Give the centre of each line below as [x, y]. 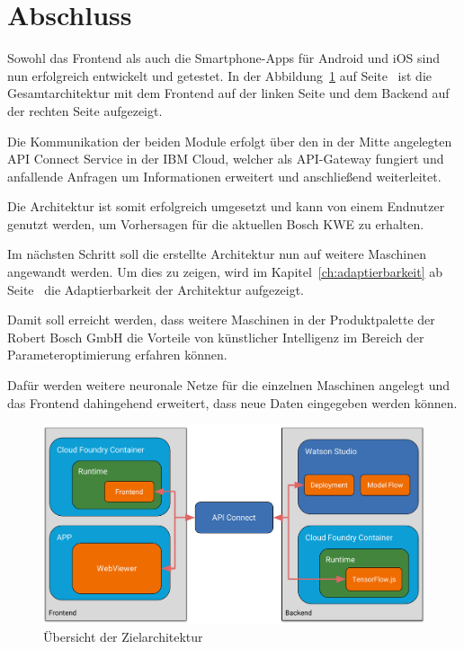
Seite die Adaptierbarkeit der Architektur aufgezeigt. [156, 289]
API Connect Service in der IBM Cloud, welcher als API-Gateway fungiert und [226, 159]
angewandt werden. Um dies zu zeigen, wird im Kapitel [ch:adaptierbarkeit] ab [225, 272]
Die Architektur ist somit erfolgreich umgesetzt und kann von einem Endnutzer [226, 206]
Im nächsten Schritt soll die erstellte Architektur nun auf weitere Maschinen [217, 254]
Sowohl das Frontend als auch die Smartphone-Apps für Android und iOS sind [224, 58]
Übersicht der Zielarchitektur [123, 636]
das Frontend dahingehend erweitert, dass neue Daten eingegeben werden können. [232, 402]
